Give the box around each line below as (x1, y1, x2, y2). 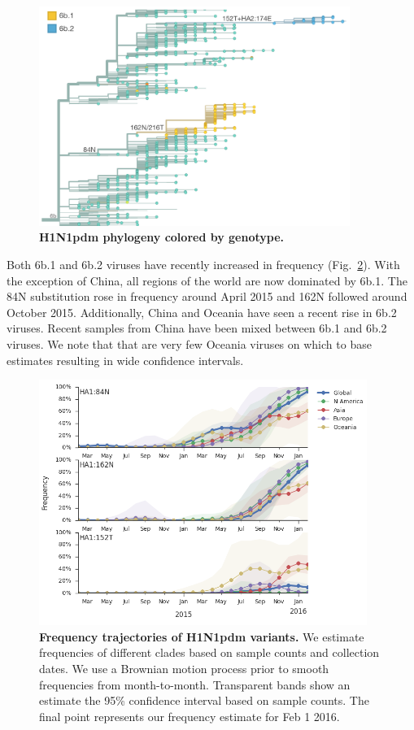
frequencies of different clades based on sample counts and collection (39, 644, 380, 661)
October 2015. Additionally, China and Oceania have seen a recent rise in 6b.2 (7, 303, 397, 320)
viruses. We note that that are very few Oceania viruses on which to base (7, 335, 372, 352)
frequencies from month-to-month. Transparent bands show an (39, 676, 351, 693)
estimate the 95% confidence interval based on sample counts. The (39, 692, 369, 709)
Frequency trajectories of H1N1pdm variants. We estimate (39, 628, 364, 645)
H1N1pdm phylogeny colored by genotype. (39, 228, 285, 246)
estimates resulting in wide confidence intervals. (7, 351, 244, 368)
